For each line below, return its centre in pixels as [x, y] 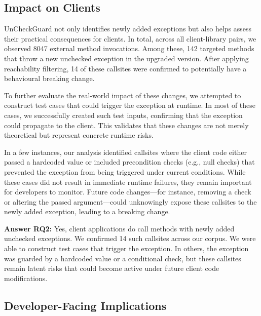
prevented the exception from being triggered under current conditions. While [125, 171]
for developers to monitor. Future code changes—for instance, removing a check [128, 192]
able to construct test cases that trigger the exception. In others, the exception [126, 248]
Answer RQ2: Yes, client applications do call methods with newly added [119, 228]
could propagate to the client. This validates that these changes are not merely [126, 125]
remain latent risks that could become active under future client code [112, 268]
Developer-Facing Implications [85, 305]
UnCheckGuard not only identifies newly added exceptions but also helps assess [128, 29]
